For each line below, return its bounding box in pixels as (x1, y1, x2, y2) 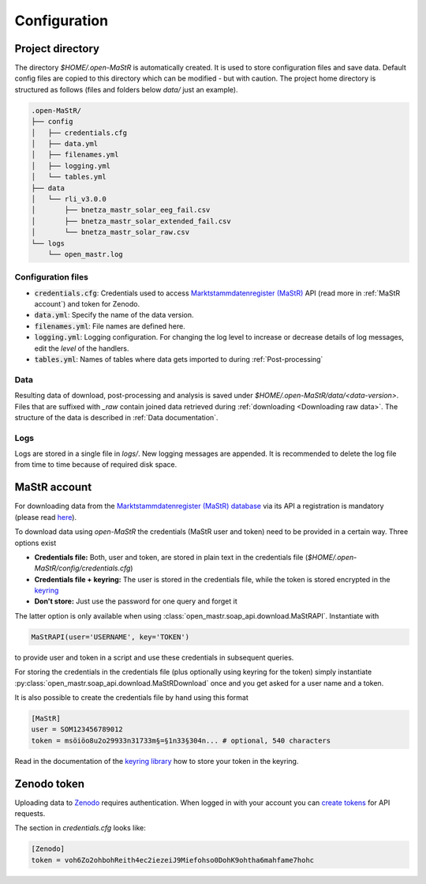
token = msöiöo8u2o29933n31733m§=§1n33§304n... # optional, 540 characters (31, 735, 331, 745)
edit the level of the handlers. (34, 344, 129, 353)
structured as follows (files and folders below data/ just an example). (14, 85, 238, 94)
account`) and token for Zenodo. (34, 299, 140, 309)
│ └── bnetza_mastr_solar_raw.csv (31, 228, 189, 237)
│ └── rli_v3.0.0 (31, 194, 106, 203)
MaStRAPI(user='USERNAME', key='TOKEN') (31, 632, 189, 641)
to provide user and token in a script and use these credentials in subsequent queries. (14, 653, 294, 662)
